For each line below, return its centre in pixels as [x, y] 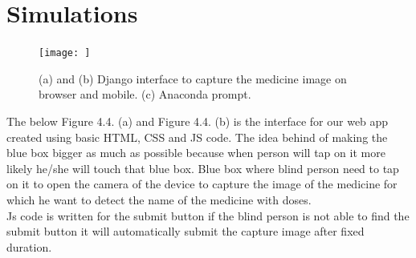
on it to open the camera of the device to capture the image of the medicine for [202, 184]
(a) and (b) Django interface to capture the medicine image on [193, 78]
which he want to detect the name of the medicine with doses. [159, 199]
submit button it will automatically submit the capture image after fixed [186, 231]
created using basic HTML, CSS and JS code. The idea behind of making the [197, 137]
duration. [29, 246]
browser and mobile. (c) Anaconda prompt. [145, 94]
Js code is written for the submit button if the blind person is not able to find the [208, 215]
